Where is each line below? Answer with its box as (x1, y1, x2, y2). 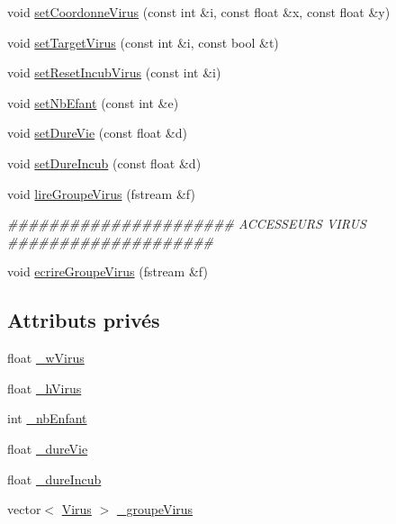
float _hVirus (7, 378, 82, 397)
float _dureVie (7, 438, 88, 457)
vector (7, 500, 41, 519)
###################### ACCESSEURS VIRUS (7, 214, 366, 233)
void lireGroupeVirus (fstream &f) (7, 184, 195, 203)
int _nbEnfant (7, 409, 87, 428)
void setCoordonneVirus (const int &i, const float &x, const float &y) (7, 3, 391, 21)
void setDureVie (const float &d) (7, 123, 187, 142)
